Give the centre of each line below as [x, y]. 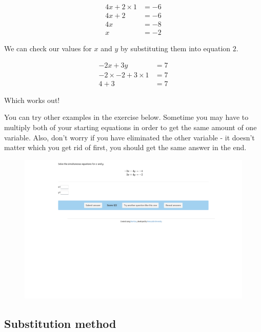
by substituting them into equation [175, 48]
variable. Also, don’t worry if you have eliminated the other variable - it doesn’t [129, 137]
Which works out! [32, 100]
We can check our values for [48, 48]
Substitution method [60, 323]
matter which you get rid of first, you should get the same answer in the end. [125, 147]
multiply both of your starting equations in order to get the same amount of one [130, 127]
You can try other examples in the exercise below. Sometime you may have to [126, 117]
